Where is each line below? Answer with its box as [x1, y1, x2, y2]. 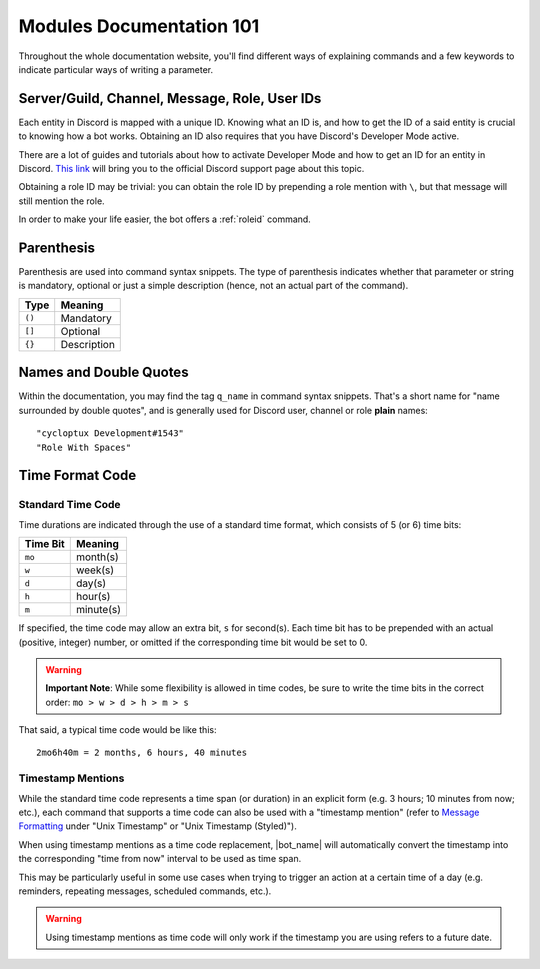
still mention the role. [18, 195, 105, 207]
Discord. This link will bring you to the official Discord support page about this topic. [18, 163, 365, 175]
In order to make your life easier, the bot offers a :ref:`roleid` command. [18, 213, 312, 225]
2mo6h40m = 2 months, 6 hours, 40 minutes [36, 747, 248, 759]
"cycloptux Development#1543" [36, 428, 185, 439]
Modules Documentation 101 [18, 15, 260, 37]
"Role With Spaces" [36, 441, 132, 453]
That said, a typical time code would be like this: [18, 724, 217, 736]
